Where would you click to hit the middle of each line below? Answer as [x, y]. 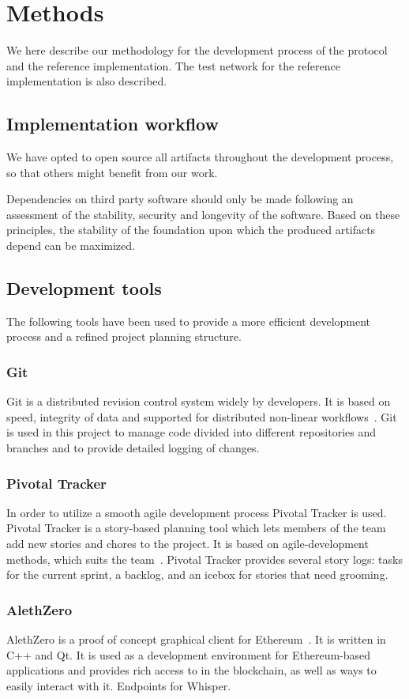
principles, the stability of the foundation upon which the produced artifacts [191, 230]
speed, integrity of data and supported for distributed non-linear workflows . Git [202, 416]
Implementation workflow [113, 124]
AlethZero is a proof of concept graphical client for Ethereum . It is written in [196, 639]
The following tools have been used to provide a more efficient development [189, 321]
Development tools [84, 288]
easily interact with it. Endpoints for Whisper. [119, 685]
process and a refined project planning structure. [124, 336]
